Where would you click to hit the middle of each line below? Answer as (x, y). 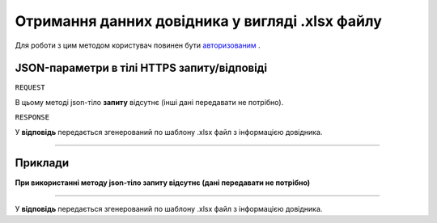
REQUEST (30, 88)
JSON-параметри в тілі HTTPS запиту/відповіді (141, 68)
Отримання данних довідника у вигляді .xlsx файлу (198, 21)
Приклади (42, 163)
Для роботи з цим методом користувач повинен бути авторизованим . (138, 45)
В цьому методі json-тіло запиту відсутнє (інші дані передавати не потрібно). (149, 102)
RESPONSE (32, 118)
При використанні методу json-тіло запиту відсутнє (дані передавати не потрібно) (163, 183)
